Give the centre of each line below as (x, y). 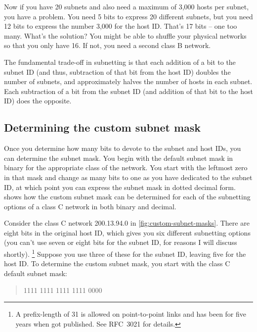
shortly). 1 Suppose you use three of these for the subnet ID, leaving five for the (125, 253)
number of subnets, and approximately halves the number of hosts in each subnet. (128, 81)
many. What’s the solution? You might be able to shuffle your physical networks (125, 35)
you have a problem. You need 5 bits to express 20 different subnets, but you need (128, 16)
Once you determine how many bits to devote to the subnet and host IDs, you (123, 148)
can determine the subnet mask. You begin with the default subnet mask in (119, 158)
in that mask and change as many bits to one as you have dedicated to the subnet (128, 177)
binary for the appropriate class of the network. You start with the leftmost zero (126, 167)
